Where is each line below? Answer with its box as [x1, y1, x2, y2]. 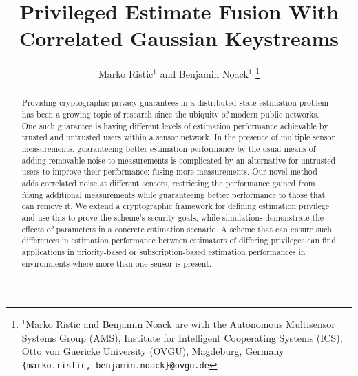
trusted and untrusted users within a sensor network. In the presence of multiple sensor [21, 131, 335, 143]
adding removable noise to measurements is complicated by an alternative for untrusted [21, 154, 336, 166]
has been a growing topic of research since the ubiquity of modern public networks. [21, 109, 319, 120]
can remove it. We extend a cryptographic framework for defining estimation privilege [21, 200, 330, 212]
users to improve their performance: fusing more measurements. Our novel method [21, 166, 317, 177]
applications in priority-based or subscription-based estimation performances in [21, 245, 306, 257]
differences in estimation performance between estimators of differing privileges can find [21, 234, 336, 246]
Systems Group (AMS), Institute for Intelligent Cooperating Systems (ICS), [21, 330, 343, 344]
